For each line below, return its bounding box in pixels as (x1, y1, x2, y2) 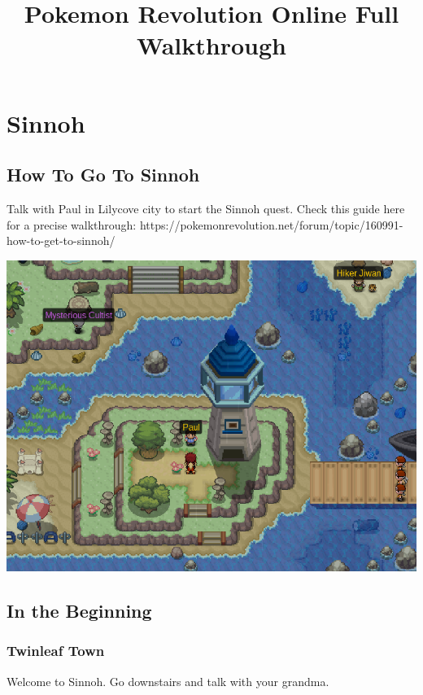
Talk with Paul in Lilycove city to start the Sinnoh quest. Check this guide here (7, 199, 405, 216)
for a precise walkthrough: (7, 216, 137, 233)
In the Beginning (7, 598, 152, 623)
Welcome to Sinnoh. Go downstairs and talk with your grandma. (7, 672, 329, 689)
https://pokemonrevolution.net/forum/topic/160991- (139, 216, 403, 233)
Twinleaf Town (7, 640, 105, 661)
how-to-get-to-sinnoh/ (7, 232, 116, 249)
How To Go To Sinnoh (7, 162, 200, 187)
